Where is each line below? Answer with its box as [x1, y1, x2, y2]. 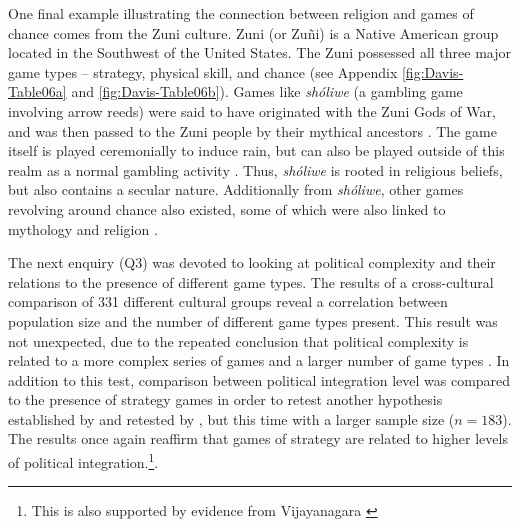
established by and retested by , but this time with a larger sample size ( [8, 408, 455, 429]
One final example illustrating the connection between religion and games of [8, 3, 474, 23]
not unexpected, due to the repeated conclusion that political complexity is [8, 330, 469, 351]
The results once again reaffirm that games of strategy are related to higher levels [8, 428, 508, 449]
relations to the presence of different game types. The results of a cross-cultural [8, 271, 494, 292]
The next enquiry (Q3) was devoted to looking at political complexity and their [8, 252, 496, 273]
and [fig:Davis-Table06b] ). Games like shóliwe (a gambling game [71, 81, 463, 102]
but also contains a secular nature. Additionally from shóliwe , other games [8, 179, 464, 200]
